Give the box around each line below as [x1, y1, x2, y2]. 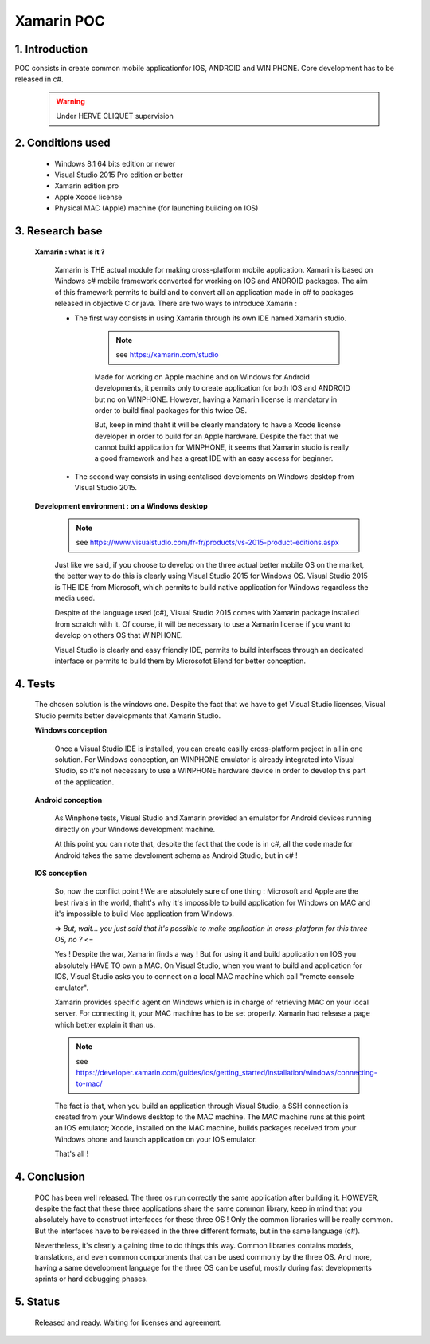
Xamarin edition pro [54, 181, 119, 191]
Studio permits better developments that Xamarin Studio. [34, 710, 221, 721]
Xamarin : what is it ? [34, 247, 105, 257]
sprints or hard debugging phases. [34, 1274, 148, 1283]
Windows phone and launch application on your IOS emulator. [54, 1134, 258, 1144]
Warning [56, 96, 85, 106]
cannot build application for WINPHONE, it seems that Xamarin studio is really [94, 442, 350, 452]
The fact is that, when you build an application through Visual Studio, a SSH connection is [54, 1101, 349, 1110]
